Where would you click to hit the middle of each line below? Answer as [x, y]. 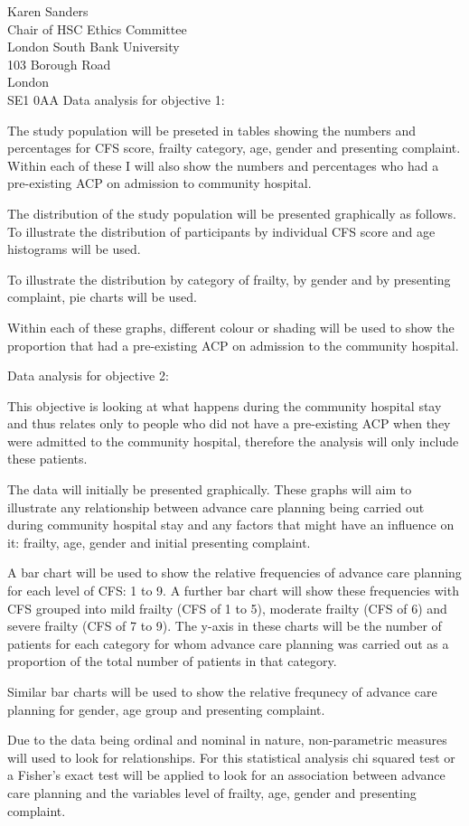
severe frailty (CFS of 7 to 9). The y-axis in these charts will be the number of [225, 626]
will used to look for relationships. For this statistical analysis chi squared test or [231, 757]
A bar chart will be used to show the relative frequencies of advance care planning [234, 573]
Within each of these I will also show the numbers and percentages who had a [223, 165]
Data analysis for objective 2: [88, 375]
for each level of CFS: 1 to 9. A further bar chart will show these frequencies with [233, 591]
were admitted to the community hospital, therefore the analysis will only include [233, 441]
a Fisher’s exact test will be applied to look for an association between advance [226, 775]
